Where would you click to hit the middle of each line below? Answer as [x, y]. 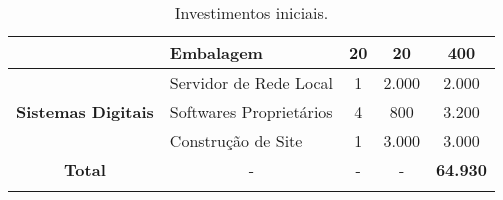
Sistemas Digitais [85, 111]
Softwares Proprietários [251, 111]
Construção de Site [236, 140]
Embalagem [216, 52]
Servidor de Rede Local [251, 82]
